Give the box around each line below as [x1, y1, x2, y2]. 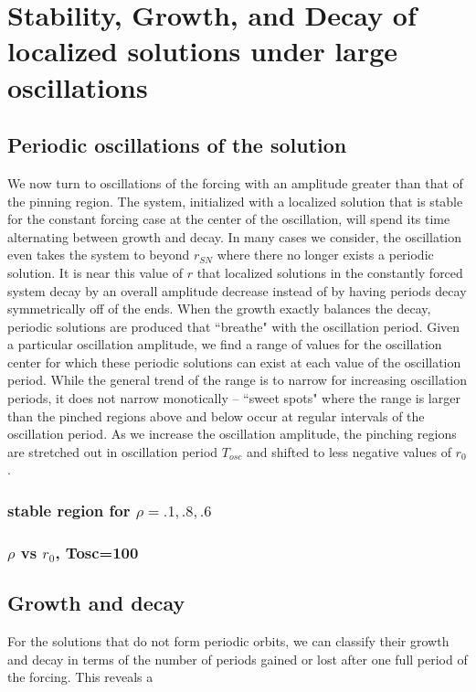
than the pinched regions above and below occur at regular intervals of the [7, 406, 425, 425]
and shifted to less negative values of [247, 442, 451, 461]
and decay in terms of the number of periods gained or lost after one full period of [7, 649, 468, 668]
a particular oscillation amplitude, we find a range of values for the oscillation [7, 335, 442, 354]
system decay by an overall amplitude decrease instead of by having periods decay [7, 281, 467, 300]
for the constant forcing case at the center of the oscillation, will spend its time [7, 209, 450, 229]
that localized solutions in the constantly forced [196, 262, 463, 282]
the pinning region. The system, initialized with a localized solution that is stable [7, 191, 463, 210]
